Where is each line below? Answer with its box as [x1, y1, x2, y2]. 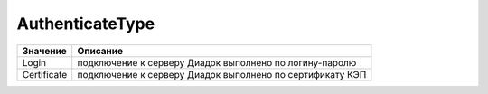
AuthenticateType [16, 14, 155, 33]
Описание [77, 44, 124, 57]
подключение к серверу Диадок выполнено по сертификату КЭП [77, 68, 367, 80]
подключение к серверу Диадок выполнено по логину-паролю [77, 56, 357, 69]
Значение [22, 44, 67, 57]
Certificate [22, 68, 68, 80]
